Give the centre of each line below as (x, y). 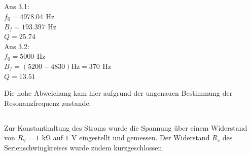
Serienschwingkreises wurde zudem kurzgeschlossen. (84, 147)
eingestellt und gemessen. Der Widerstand (145, 138)
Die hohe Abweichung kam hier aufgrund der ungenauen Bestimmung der (118, 93)
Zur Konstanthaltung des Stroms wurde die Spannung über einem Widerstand (126, 127)
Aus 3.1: (17, 6)
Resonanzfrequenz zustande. (48, 103)
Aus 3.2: (17, 46)
